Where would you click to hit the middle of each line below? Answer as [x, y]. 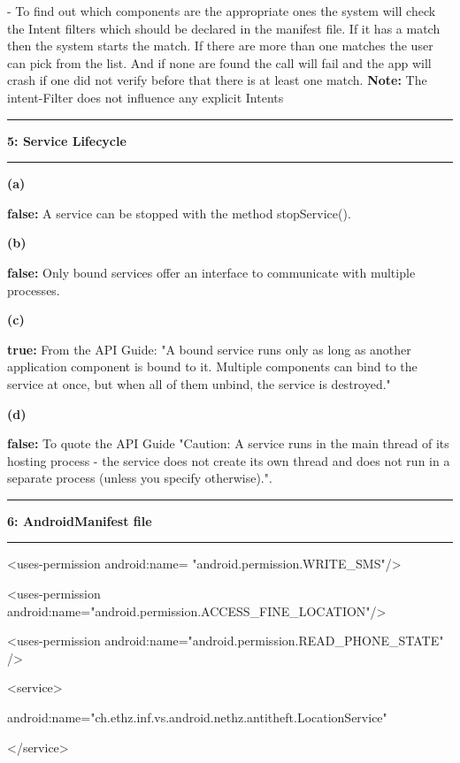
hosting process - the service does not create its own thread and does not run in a [229, 460]
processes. [34, 290]
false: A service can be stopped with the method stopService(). [179, 213]
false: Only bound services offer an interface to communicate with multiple [211, 272]
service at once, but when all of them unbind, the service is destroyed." [199, 383]
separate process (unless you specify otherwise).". [140, 478]
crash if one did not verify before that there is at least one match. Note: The [217, 80]
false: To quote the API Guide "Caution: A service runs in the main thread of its [228, 443]
